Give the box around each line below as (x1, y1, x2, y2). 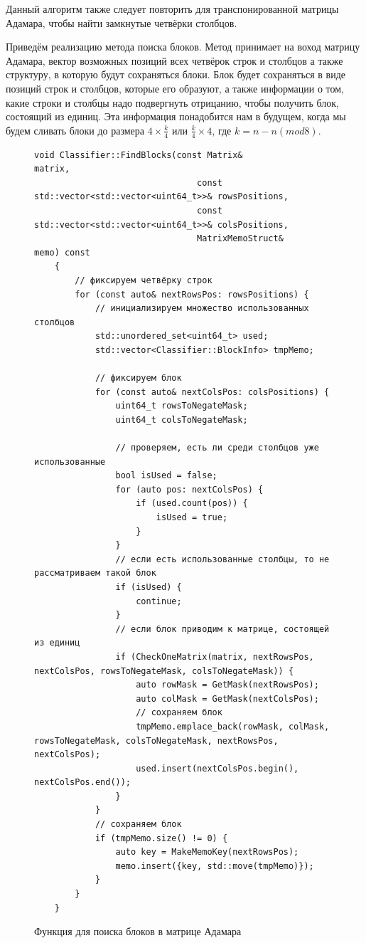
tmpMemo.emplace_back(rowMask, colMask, (136, 721, 330, 732)
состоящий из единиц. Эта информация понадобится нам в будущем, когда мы (6, 109, 346, 124)
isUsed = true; (156, 512, 228, 523)
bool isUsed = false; (115, 470, 217, 481)
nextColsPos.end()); (34, 777, 131, 788)
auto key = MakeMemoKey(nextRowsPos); (115, 847, 299, 858)
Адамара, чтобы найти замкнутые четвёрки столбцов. (6, 15, 237, 30)
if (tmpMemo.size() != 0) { (95, 833, 228, 843)
